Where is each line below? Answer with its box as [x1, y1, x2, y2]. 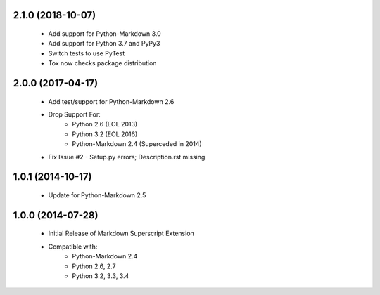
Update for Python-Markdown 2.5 [48, 190, 146, 199]
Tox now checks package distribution [48, 59, 157, 67]
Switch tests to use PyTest [48, 49, 125, 58]
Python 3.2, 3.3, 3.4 [72, 271, 129, 280]
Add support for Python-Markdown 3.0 [48, 29, 161, 38]
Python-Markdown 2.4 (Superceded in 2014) [72, 140, 202, 148]
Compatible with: [48, 242, 98, 251]
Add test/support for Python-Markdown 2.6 [48, 97, 175, 105]
